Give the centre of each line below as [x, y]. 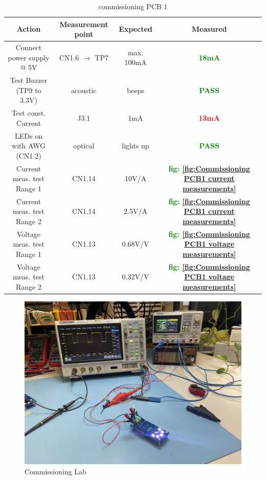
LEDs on [29, 135]
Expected [136, 29]
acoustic [84, 90]
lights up [136, 146]
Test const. [29, 113]
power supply [29, 57]
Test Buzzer [29, 80]
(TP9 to [29, 90]
